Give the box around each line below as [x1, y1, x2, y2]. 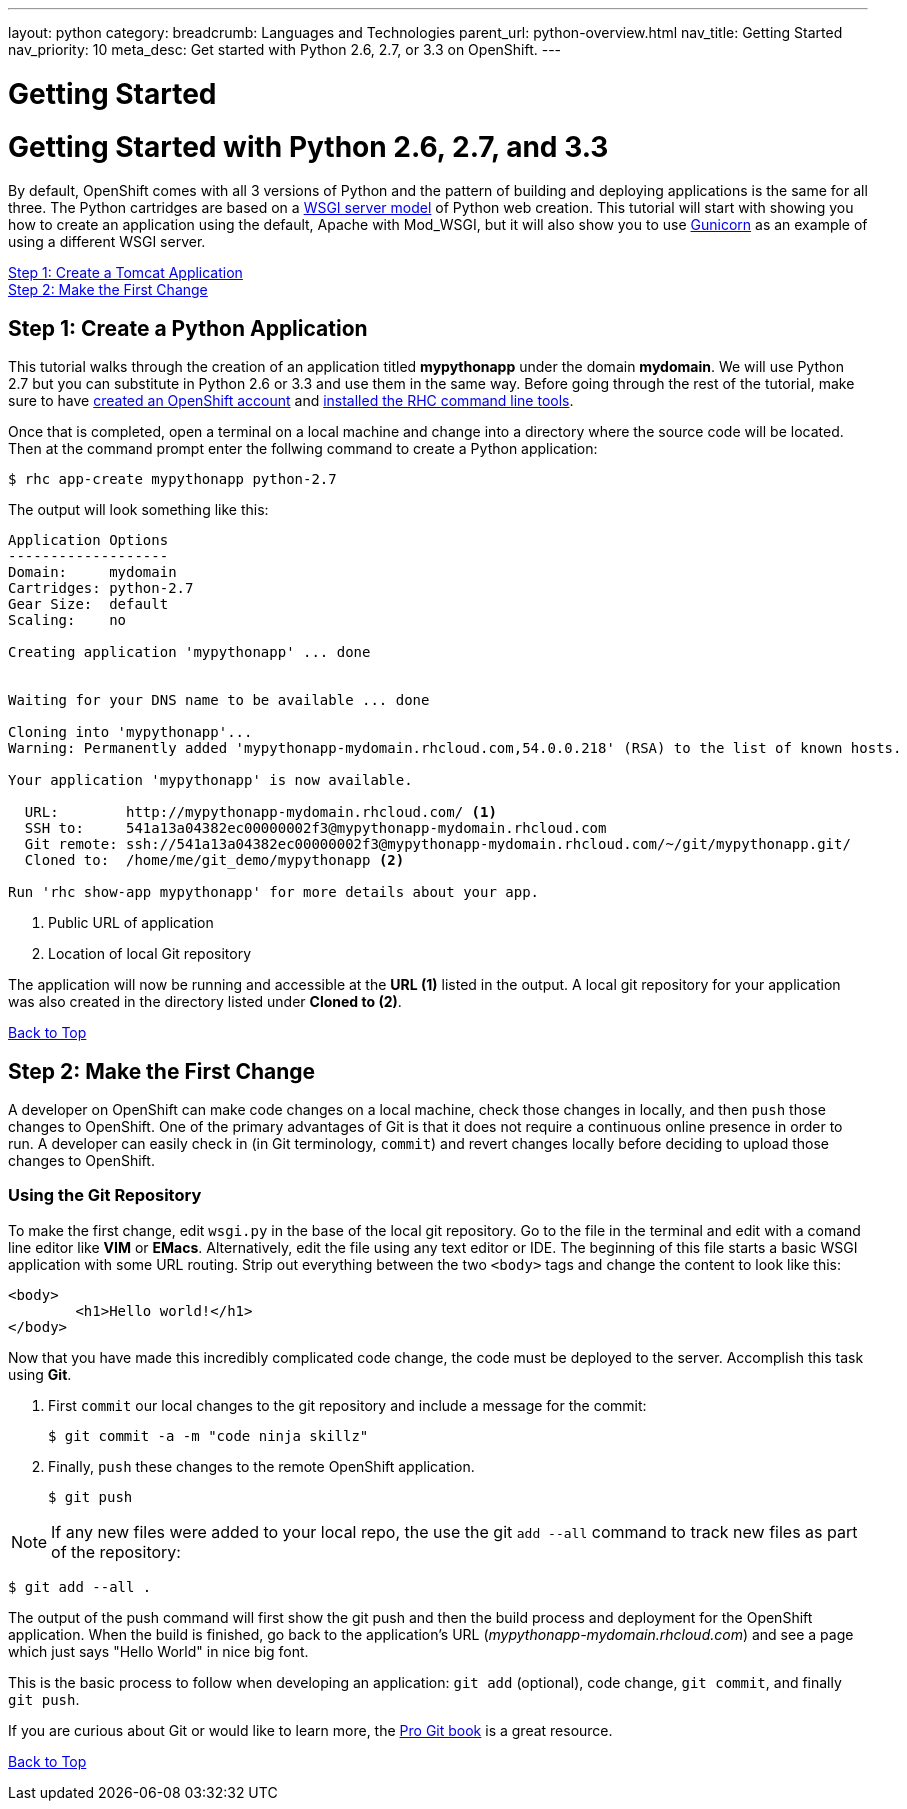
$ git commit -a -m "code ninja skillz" [48, 1427, 369, 1444]
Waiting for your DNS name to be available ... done [8, 692, 430, 709]
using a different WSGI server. [8, 233, 206, 251]
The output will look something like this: [8, 501, 269, 519]
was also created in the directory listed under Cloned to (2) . [8, 993, 402, 1011]
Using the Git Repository [8, 1185, 202, 1206]
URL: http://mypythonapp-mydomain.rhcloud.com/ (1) [24, 804, 497, 821]
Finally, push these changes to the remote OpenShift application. [48, 1457, 475, 1475]
